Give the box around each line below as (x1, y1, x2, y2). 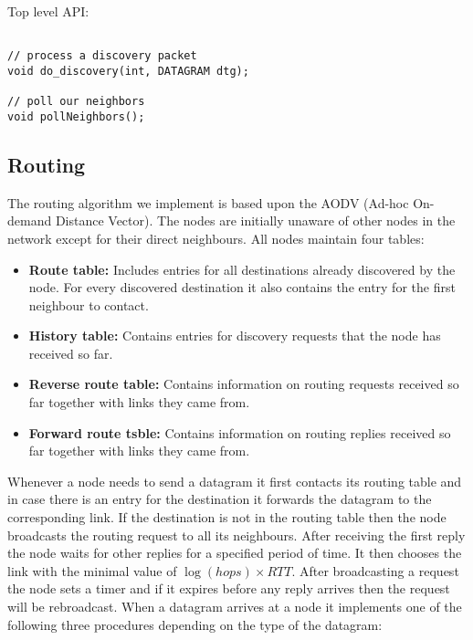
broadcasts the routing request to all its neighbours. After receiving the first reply (7, 525, 466, 544)
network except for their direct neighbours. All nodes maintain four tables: (7, 228, 425, 247)
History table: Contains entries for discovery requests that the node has (28, 326, 441, 345)
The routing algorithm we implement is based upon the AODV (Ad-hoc (7, 193, 409, 212)
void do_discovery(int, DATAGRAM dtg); (7, 64, 249, 78)
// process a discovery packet (7, 49, 197, 63)
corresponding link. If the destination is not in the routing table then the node (7, 508, 447, 527)
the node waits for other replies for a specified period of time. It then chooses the (7, 543, 462, 562)
